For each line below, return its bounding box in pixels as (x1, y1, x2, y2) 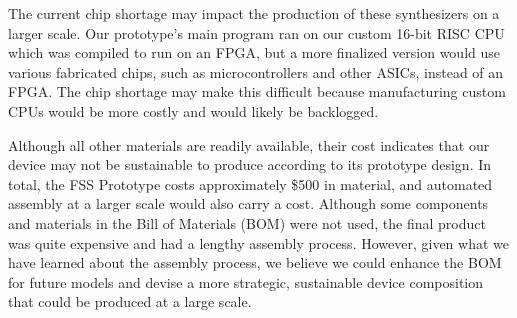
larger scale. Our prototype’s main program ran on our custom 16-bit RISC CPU (8, 22, 505, 43)
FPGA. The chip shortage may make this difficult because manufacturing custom (8, 81, 506, 102)
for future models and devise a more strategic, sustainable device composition (8, 271, 484, 292)
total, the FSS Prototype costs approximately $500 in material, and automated (8, 173, 493, 194)
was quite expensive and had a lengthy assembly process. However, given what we (8, 232, 509, 253)
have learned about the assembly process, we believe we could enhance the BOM (8, 252, 502, 273)
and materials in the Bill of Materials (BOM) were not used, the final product (8, 212, 486, 233)
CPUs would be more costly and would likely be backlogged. (8, 100, 379, 121)
